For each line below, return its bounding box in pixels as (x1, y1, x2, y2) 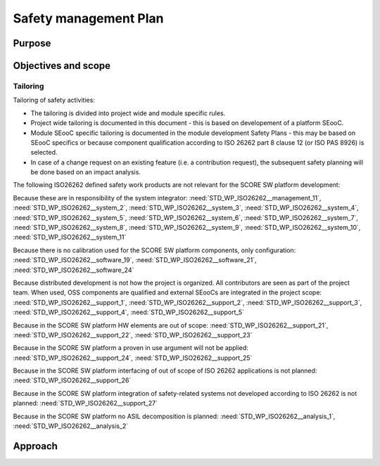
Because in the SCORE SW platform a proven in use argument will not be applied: (13, 344, 249, 352)
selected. (30, 148, 58, 157)
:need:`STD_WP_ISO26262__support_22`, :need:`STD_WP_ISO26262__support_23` (13, 330, 253, 339)
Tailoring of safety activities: (13, 96, 95, 105)
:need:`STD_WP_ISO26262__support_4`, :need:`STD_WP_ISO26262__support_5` (13, 308, 245, 316)
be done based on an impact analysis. (30, 168, 141, 176)
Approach (13, 440, 58, 452)
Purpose (13, 37, 51, 49)
